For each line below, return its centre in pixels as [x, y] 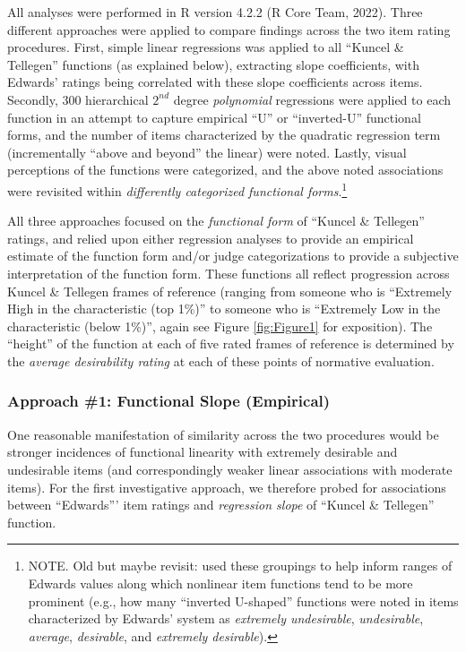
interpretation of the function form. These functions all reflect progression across [229, 273]
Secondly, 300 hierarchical [78, 99]
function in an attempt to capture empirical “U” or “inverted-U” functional [214, 117]
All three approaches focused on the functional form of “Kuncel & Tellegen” [216, 221]
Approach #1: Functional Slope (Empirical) [169, 401]
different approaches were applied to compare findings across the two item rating [229, 29]
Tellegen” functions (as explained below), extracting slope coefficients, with [213, 64]
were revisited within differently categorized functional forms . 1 [177, 189]
